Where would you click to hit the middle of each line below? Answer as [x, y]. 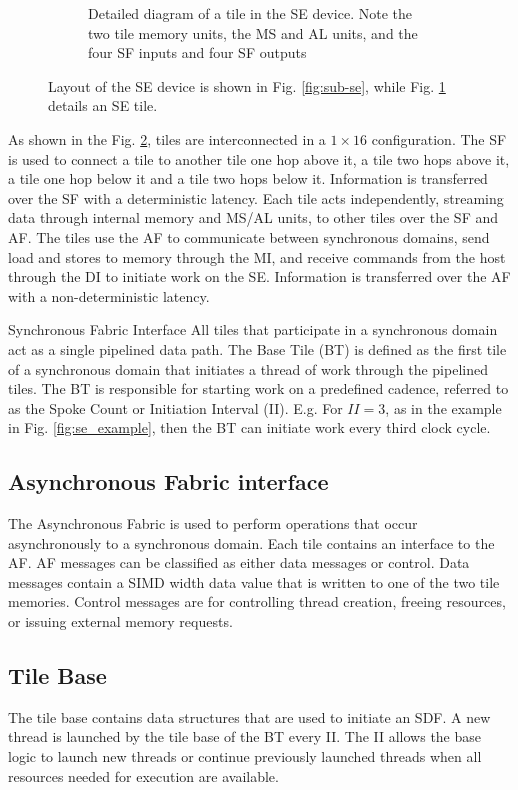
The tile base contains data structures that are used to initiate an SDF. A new [249, 716]
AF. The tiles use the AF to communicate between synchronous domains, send [249, 236]
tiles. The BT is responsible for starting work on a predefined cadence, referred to [258, 388]
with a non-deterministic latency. [109, 295]
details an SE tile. [103, 105]
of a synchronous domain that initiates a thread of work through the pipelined [248, 368]
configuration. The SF [439, 138]
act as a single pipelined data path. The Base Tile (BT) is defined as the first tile [257, 348]
